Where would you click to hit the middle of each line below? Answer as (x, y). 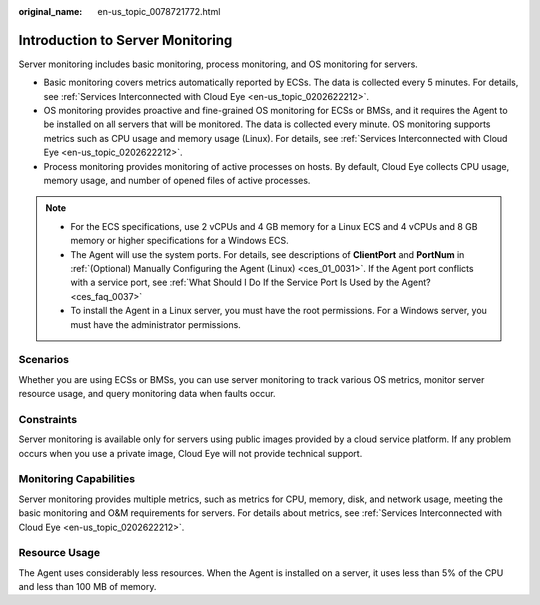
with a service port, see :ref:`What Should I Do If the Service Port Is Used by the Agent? (251, 282)
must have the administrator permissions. (156, 324)
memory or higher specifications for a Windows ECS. (179, 241)
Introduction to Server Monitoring (125, 40)
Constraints (48, 419)
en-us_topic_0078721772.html (159, 11)
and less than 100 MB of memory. (87, 587)
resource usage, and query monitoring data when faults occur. (147, 394)
